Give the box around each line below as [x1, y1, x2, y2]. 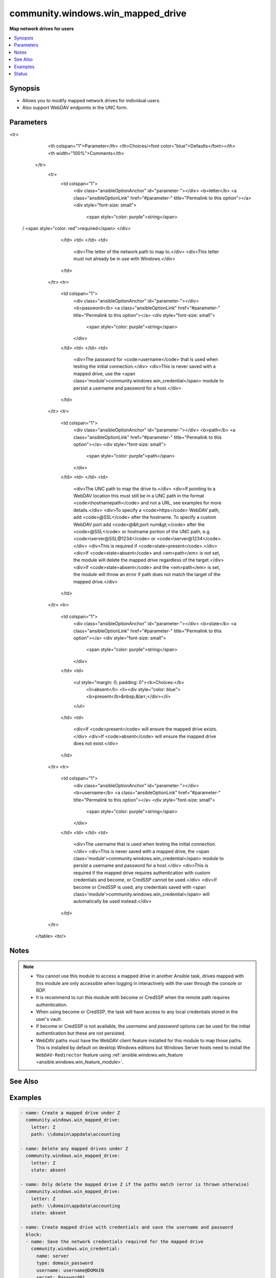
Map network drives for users [9, 26, 74, 32]
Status [14, 71, 28, 77]
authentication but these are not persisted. [36, 1030, 126, 1036]
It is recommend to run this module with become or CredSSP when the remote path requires [36, 994, 230, 1000]
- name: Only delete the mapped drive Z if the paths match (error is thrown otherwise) [20, 1181, 250, 1187]
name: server [36, 1253, 69, 1259]
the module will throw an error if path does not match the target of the [73, 572, 221, 578]
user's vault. [36, 1016, 62, 1022]
